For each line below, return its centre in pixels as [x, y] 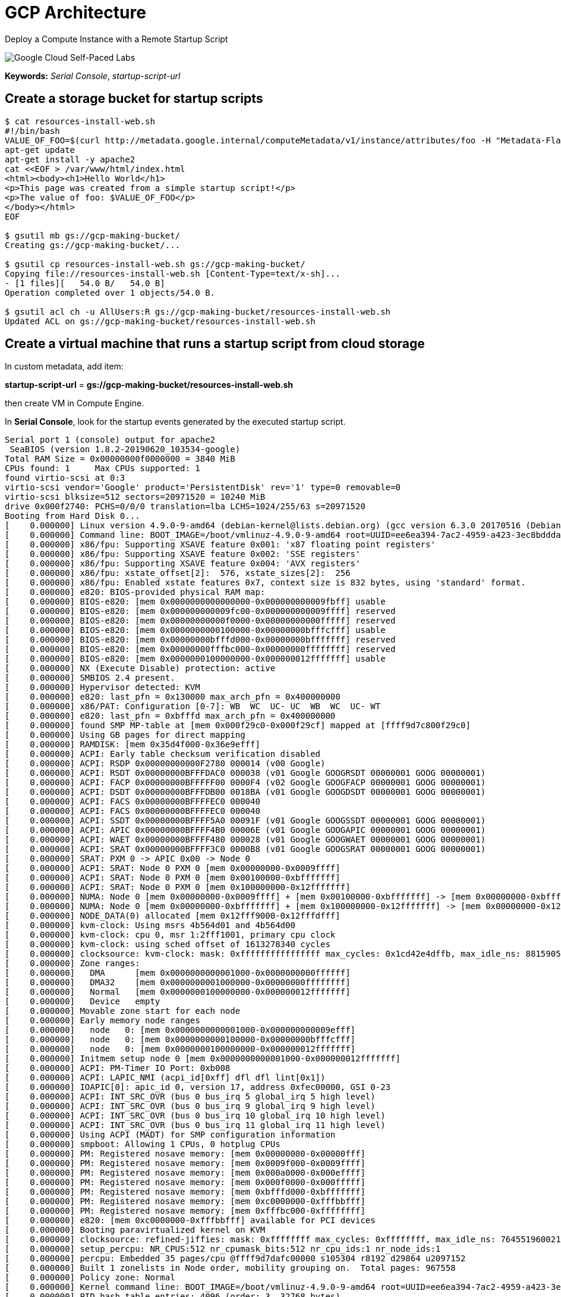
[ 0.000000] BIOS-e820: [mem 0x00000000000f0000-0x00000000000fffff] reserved [200, 621]
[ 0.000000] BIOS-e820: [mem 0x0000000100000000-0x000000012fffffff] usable [195, 659]
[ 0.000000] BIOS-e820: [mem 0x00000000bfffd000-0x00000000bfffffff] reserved [200, 640]
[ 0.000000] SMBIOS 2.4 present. [90, 678]
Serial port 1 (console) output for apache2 [110, 440]
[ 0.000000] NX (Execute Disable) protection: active [140, 668]
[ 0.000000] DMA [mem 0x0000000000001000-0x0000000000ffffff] [178, 973]
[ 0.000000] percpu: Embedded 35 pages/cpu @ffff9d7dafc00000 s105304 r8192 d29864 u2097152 [235, 1259]
